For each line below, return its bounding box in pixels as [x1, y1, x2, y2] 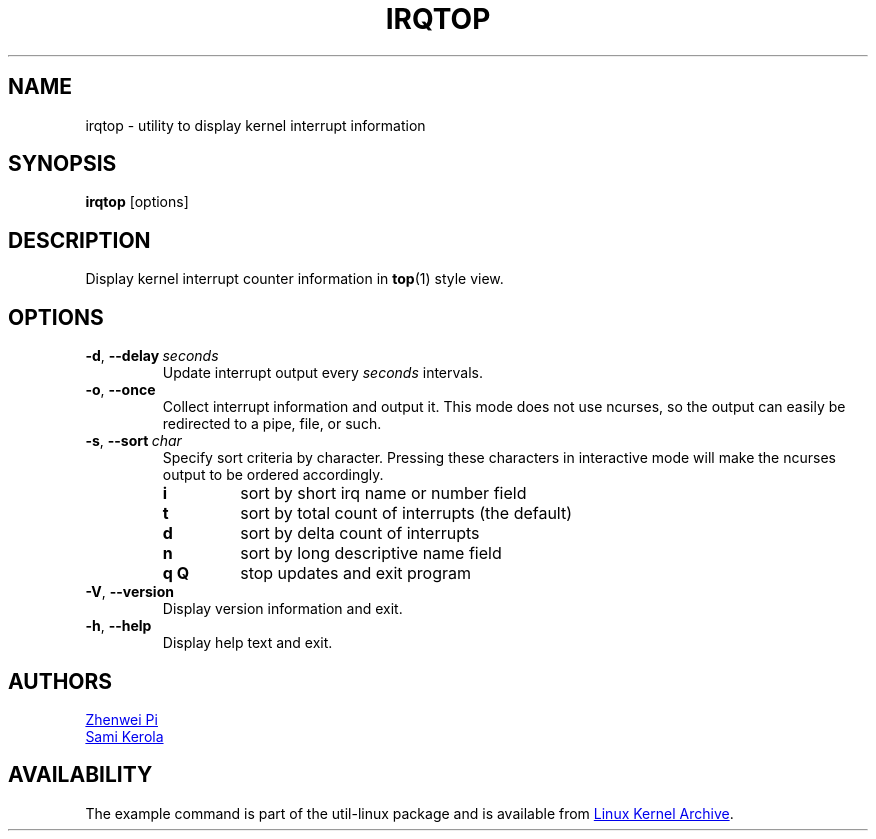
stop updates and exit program [240, 563, 472, 584]
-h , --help [85, 617, 152, 635]
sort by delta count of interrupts [240, 523, 480, 544]
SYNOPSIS [8, 151, 117, 177]
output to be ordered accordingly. [162, 466, 384, 484]
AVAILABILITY [8, 762, 153, 788]
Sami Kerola [85, 727, 164, 745]
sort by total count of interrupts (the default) [240, 503, 573, 524]
